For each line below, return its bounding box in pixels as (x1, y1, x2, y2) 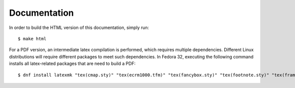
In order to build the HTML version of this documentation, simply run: (9, 25, 149, 30)
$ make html (18, 36, 47, 41)
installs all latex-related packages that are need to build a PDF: (9, 60, 136, 66)
